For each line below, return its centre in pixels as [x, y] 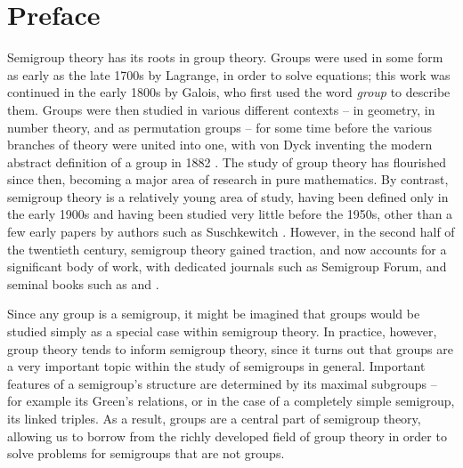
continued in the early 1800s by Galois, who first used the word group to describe [229, 92]
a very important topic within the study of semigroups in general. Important [216, 366]
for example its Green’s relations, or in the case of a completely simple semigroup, [231, 401]
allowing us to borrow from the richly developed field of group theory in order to [227, 436]
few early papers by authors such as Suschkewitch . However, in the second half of [231, 232]
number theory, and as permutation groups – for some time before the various [219, 127]
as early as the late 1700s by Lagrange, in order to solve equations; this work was [229, 74]
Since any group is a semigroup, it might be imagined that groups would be [214, 314]
